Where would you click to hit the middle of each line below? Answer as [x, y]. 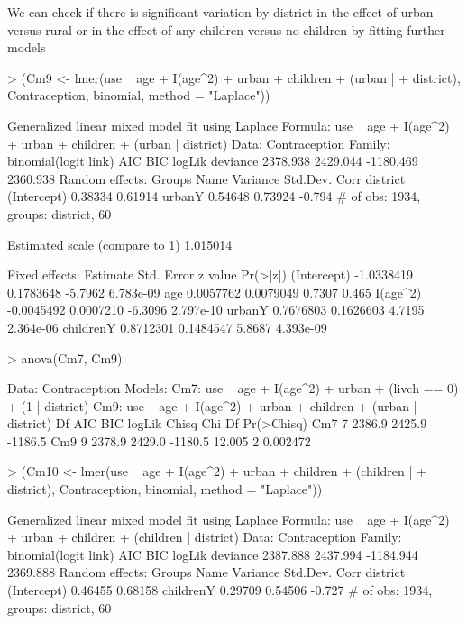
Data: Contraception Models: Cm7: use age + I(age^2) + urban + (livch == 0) [233, 388]
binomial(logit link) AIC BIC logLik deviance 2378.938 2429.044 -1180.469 [213, 161]
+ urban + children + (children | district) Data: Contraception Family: [205, 537]
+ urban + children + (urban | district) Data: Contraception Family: [199, 143]
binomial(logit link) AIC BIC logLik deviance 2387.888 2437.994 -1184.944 [213, 554]
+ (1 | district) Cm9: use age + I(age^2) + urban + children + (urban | [212, 405]
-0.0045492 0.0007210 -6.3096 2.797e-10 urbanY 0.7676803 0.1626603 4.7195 [216, 310]
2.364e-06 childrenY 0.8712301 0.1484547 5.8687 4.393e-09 [167, 327]
